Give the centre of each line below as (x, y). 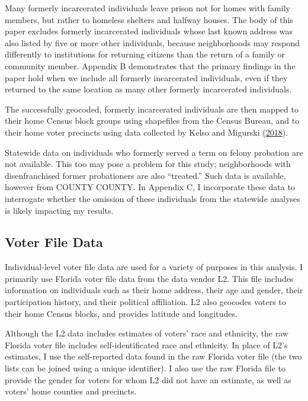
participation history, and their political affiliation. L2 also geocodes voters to (145, 302)
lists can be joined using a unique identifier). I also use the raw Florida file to (145, 368)
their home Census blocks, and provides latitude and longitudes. (121, 313)
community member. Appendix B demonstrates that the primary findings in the (150, 65)
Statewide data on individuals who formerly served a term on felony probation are (154, 152)
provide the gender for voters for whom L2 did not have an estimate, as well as (148, 379)
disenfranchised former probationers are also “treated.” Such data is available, (145, 175)
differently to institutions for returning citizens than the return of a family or (145, 54)
